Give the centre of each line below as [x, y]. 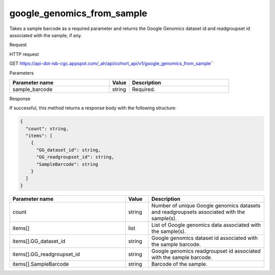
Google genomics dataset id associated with [204, 238]
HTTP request [24, 54]
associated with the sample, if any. [46, 35]
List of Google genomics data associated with [206, 225]
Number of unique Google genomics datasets [206, 205]
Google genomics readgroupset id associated [206, 251]
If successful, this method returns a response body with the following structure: [93, 108]
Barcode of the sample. [179, 264]
